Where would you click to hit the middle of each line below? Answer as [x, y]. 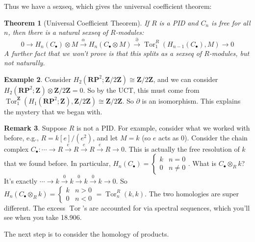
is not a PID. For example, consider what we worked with [163, 128]
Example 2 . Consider [38, 79]
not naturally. [25, 63]
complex [16, 148]
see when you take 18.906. [43, 217]
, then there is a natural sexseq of [58, 32]
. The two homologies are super [192, 193]
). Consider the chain [216, 137]
